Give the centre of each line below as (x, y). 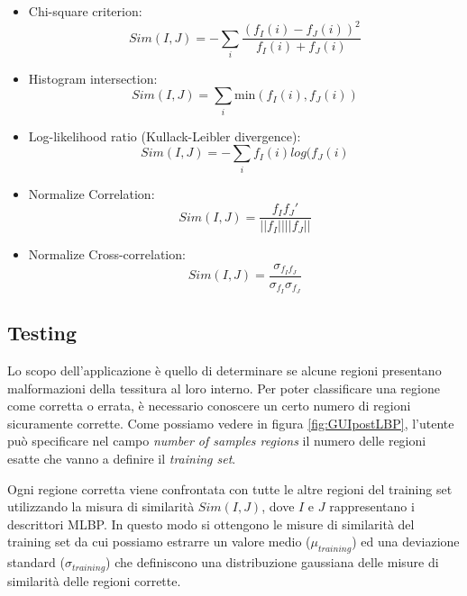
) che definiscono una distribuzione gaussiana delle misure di (272, 562)
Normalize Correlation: (92, 193)
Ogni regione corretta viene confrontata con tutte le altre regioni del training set (230, 488)
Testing (42, 333)
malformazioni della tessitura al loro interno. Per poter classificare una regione (224, 388)
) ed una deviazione (406, 542)
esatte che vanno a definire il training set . (122, 458)
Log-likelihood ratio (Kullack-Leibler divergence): (165, 135)
